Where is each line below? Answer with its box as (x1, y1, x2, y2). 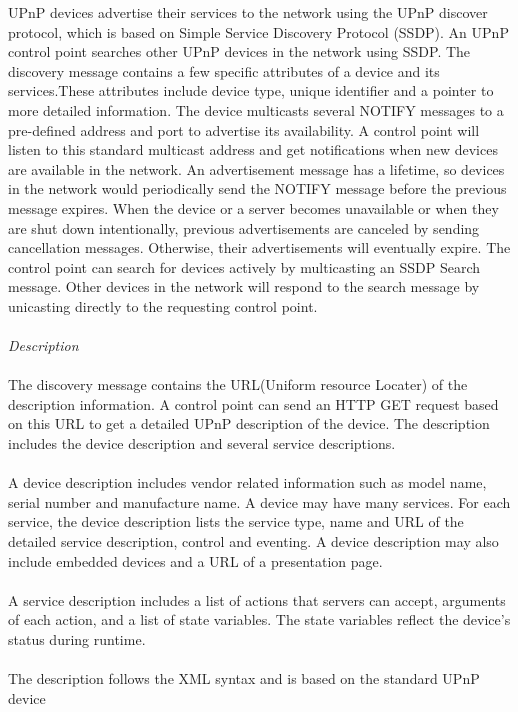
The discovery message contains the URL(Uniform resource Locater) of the (8, 374, 468, 395)
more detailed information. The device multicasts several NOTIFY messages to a (8, 99, 504, 120)
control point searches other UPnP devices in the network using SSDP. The (8, 41, 471, 62)
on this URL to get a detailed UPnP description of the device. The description (8, 413, 490, 434)
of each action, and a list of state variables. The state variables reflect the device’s (8, 609, 511, 630)
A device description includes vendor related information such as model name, (8, 472, 487, 493)
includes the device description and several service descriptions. (8, 433, 396, 454)
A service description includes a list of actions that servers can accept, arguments (8, 589, 506, 610)
